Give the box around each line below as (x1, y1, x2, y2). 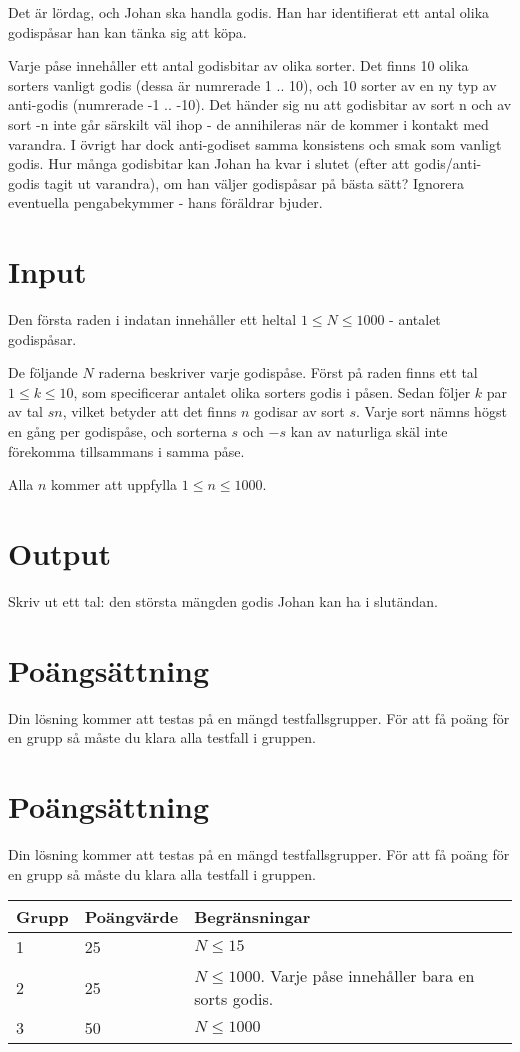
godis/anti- (414, 153, 482, 174)
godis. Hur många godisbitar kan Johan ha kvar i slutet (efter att (8, 153, 410, 174)
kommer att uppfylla (51, 474, 178, 495)
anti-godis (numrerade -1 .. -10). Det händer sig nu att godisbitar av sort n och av (8, 94, 512, 115)
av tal (8, 401, 43, 422)
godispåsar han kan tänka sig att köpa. (8, 21, 247, 42)
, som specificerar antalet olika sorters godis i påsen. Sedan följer (73, 381, 471, 402)
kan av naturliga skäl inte (290, 421, 448, 442)
